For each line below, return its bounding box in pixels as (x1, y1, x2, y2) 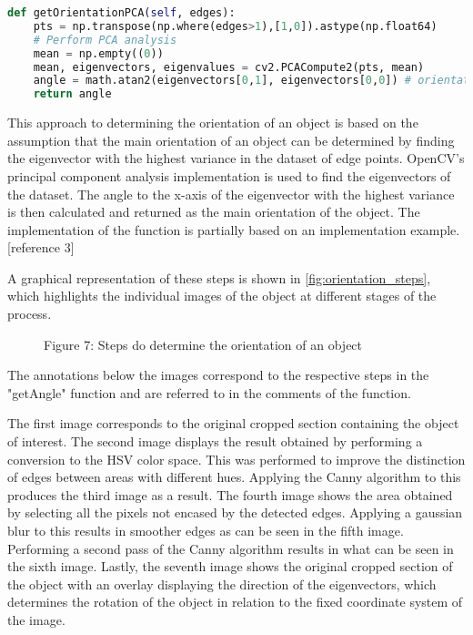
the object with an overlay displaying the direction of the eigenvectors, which (7, 574, 437, 593)
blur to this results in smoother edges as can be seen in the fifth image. (7, 521, 404, 539)
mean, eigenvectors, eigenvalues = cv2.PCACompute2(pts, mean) (33, 60, 425, 74)
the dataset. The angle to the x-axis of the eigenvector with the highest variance (7, 184, 455, 203)
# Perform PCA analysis (33, 33, 177, 46)
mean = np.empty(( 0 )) (33, 46, 164, 60)
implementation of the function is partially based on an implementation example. (7, 220, 460, 239)
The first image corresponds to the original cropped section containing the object (7, 414, 459, 433)
